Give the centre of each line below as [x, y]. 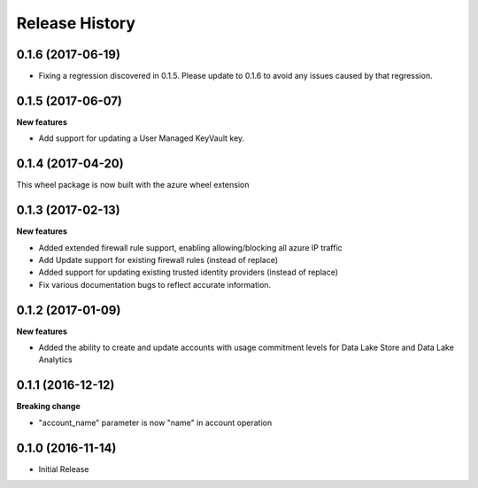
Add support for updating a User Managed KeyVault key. [142, 138]
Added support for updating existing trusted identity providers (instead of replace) [189, 272]
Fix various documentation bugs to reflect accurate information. [155, 284]
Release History [76, 23]
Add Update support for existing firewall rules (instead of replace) [158, 259]
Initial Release [64, 469]
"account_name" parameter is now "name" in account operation [155, 422]
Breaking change [49, 407]
